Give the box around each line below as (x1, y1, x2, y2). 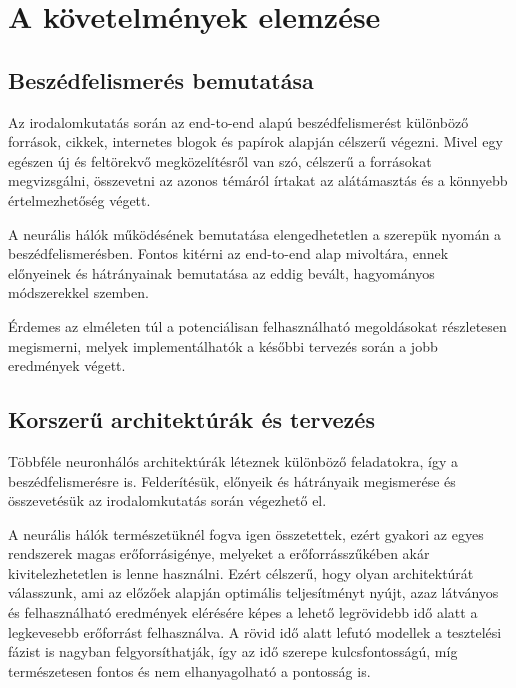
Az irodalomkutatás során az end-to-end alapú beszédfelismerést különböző (8, 111, 469, 132)
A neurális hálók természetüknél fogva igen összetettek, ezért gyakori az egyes (8, 523, 484, 544)
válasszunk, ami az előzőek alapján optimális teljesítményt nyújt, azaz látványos (8, 582, 499, 603)
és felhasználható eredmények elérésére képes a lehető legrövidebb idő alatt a (8, 602, 478, 623)
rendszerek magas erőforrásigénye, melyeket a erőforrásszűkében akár (8, 543, 430, 564)
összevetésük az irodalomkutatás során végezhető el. (8, 490, 327, 511)
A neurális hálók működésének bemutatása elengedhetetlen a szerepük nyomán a (8, 223, 502, 244)
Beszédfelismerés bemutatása (8, 64, 314, 95)
